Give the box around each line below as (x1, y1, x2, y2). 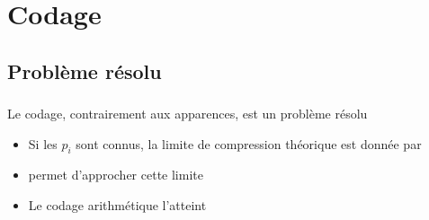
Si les (28, 134, 58, 153)
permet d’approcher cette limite (28, 165, 203, 184)
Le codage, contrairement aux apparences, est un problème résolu (7, 104, 368, 123)
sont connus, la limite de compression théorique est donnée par (76, 134, 422, 153)
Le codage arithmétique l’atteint (28, 196, 207, 215)
